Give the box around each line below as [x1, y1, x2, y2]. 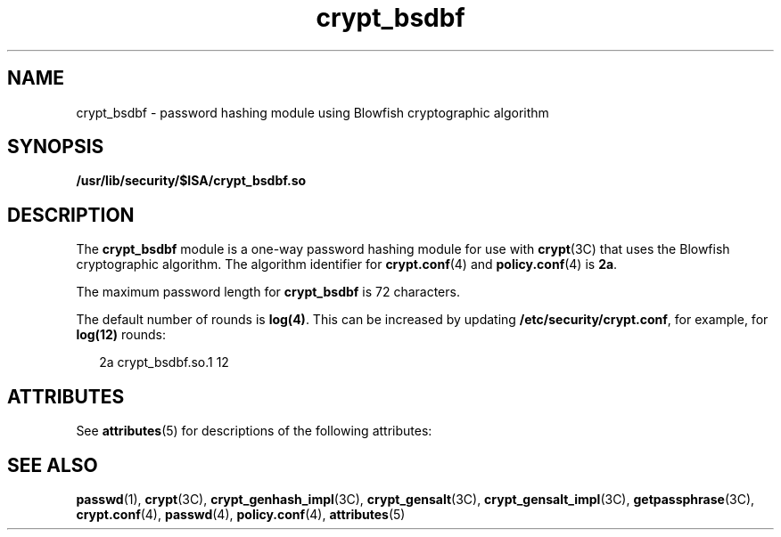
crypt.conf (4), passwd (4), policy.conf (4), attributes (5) [76, 506, 406, 522]
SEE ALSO [7, 453, 98, 476]
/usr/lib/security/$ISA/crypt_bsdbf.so [76, 173, 307, 189]
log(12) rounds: [76, 327, 166, 343]
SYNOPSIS [7, 135, 104, 159]
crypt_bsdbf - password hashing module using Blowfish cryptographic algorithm [76, 104, 549, 120]
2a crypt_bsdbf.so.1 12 [99, 354, 229, 370]
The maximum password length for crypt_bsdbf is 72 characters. [76, 284, 460, 300]
